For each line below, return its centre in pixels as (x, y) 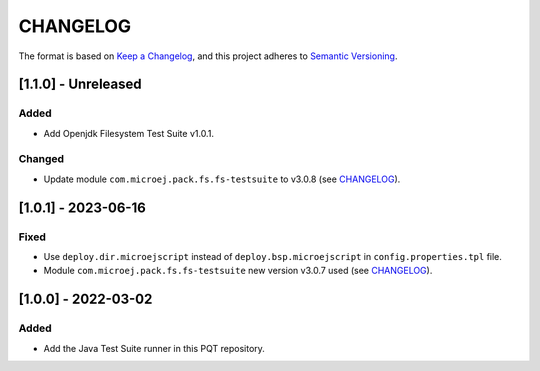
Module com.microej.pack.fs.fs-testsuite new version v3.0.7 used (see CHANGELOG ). (238, 271)
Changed (41, 159)
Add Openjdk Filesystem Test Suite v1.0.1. (129, 133)
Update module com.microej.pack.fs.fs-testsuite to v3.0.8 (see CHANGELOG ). (222, 179)
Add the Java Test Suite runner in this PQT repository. (154, 348)
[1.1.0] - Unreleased (80, 84)
